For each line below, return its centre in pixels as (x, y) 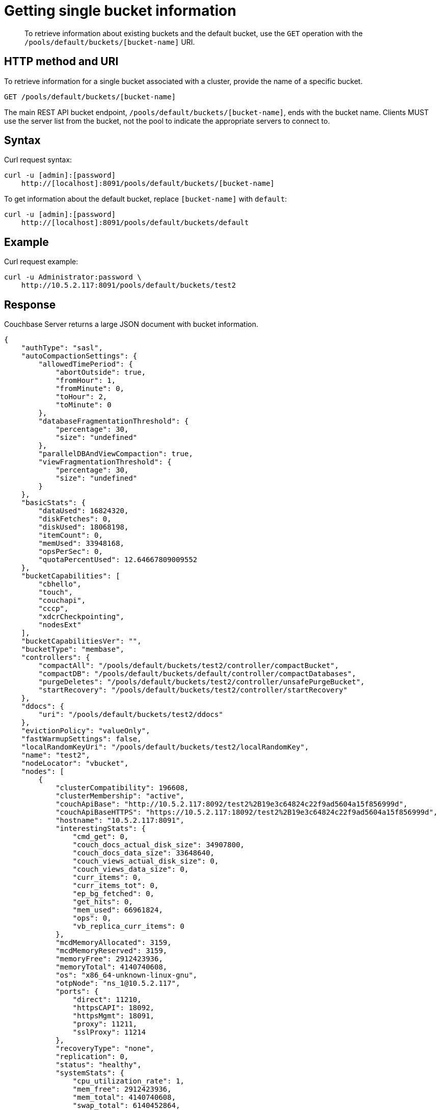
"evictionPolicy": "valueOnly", (86, 731)
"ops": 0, (92, 918)
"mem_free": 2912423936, (122, 1089)
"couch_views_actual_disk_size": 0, (146, 861)
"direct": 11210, (107, 1000)
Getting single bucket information (120, 11)
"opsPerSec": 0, (71, 552)
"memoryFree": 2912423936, (109, 959)
